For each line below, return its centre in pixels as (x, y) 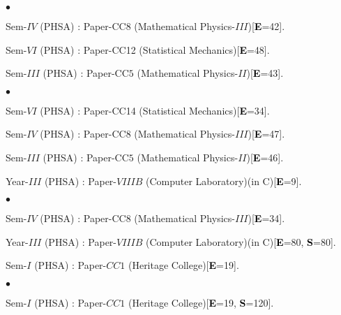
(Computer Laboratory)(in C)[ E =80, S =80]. (241, 241)
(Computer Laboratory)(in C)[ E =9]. (224, 181)
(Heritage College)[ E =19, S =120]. (201, 302)
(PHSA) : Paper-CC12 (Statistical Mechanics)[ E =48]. (155, 49)
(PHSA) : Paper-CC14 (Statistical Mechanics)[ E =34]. (155, 110)
